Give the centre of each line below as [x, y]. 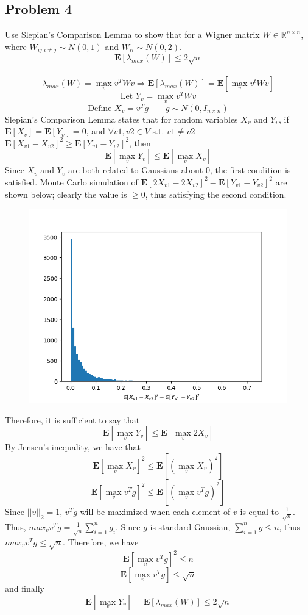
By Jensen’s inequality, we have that [73, 447]
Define [100, 108]
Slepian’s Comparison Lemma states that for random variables [121, 119]
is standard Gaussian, [190, 526]
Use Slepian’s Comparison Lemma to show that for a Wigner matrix [132, 34]
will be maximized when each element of [155, 511]
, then [140, 142]
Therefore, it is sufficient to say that [72, 419]
